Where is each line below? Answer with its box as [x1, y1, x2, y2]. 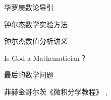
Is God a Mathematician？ [4, 52, 87, 63]
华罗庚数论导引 [4, 2, 53, 12]
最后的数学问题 [4, 69, 53, 80]
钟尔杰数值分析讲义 [4, 36, 68, 46]
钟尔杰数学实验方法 [4, 19, 68, 29]
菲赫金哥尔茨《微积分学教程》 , [4, 86, 107, 96]
